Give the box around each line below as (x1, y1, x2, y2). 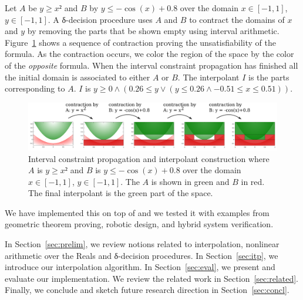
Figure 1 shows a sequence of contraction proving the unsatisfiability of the (5, 36, 276, 48)
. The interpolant (177, 70, 240, 83)
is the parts (248, 70, 289, 83)
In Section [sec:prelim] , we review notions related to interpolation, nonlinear (5, 238, 280, 250)
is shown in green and (151, 175, 230, 187)
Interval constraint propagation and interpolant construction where (28, 152, 270, 164)
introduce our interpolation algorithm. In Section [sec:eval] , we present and (5, 261, 275, 273)
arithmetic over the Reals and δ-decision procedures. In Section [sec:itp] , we (5, 249, 278, 261)
